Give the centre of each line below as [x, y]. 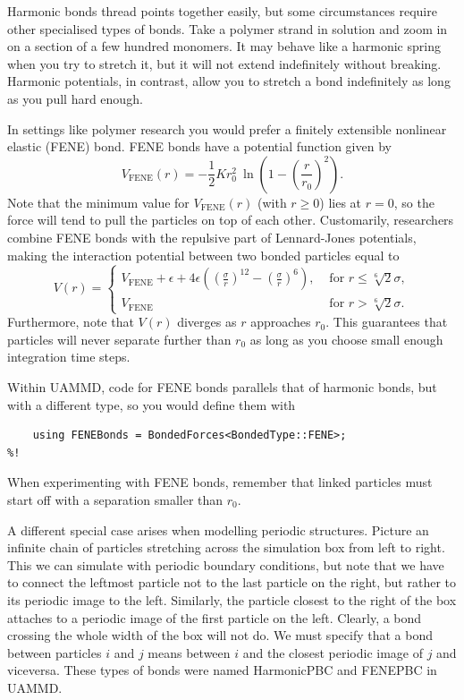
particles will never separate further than [119, 339]
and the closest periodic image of [333, 652]
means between [189, 652]
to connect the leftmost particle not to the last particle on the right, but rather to [232, 582]
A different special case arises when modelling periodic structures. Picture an [218, 529]
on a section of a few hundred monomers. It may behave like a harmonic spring [224, 46]
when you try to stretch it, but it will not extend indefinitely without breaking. [224, 63]
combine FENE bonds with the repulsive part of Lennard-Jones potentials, [212, 237]
